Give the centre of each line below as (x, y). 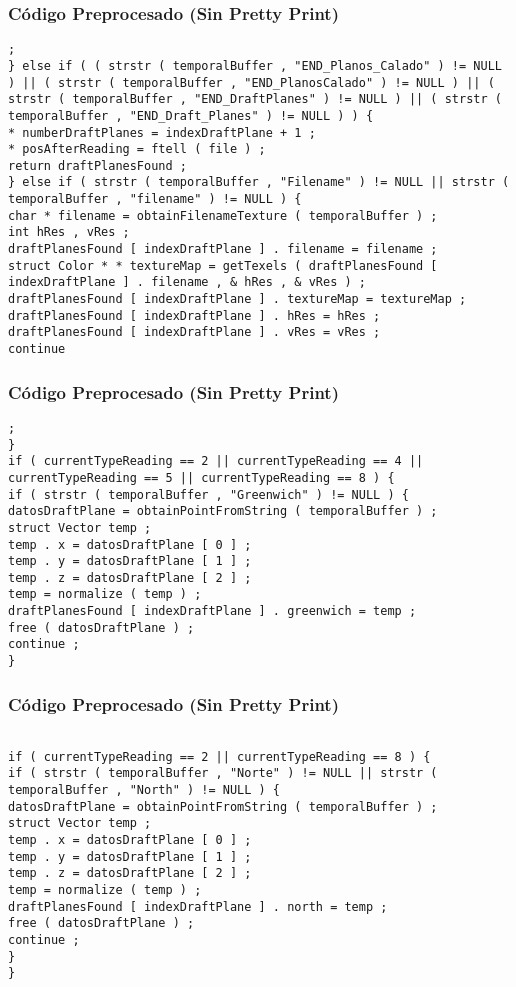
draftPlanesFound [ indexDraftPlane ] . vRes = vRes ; (194, 332)
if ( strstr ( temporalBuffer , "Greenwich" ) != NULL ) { (208, 494)
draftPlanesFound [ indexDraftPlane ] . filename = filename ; (223, 249)
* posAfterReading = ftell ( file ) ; (137, 149)
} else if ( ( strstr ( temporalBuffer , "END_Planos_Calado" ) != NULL (255, 65)
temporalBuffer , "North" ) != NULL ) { (144, 789)
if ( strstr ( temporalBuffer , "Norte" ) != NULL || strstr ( (223, 773)
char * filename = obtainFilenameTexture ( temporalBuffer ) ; (223, 215)
